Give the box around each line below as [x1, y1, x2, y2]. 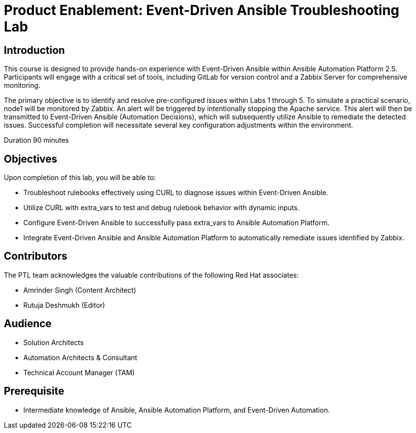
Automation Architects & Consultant [23, 353, 137, 362]
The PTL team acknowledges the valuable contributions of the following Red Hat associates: [4, 270, 299, 279]
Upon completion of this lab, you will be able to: [4, 173, 156, 182]
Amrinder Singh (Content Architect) [23, 285, 136, 294]
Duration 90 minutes [4, 136, 69, 145]
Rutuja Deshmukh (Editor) [23, 300, 105, 309]
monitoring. [4, 81, 40, 90]
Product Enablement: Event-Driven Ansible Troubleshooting [4, 2, 399, 18]
